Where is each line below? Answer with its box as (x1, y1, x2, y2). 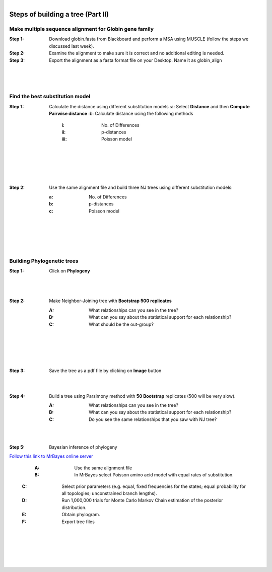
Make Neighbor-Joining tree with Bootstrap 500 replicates (49, 298, 172, 304)
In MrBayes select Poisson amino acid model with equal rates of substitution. (74, 472, 234, 478)
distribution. (61, 504, 87, 511)
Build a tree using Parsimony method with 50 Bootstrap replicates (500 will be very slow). (49, 393, 236, 399)
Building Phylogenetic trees (9, 257, 79, 264)
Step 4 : (9, 393, 25, 399)
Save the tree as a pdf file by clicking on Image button (49, 368, 162, 374)
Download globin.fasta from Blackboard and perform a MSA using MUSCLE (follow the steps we (49, 36, 249, 42)
